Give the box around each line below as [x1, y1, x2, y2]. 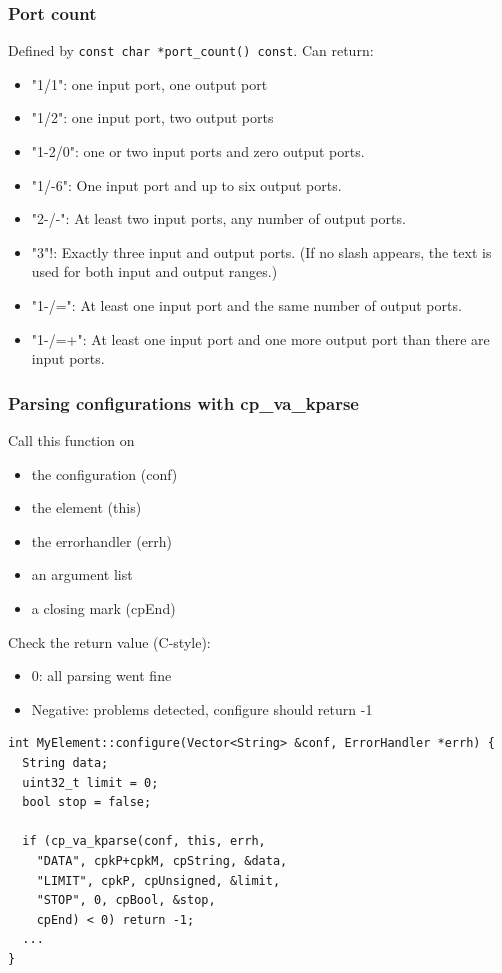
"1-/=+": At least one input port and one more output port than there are [31, 328, 490, 349]
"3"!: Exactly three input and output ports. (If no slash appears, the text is [31, 241, 492, 262]
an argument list [31, 564, 133, 585]
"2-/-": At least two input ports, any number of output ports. [31, 208, 406, 229]
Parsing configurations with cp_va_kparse [8, 390, 359, 415]
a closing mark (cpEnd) [31, 598, 176, 618]
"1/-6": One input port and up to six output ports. [31, 174, 342, 195]
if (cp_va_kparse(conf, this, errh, [22, 834, 266, 849]
